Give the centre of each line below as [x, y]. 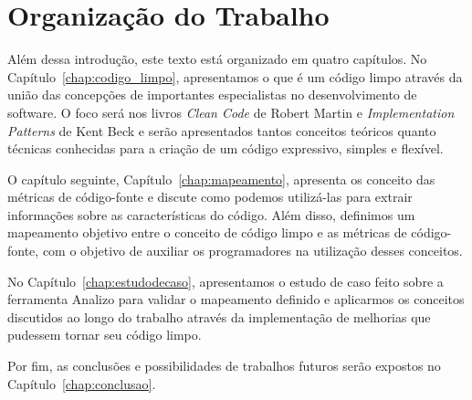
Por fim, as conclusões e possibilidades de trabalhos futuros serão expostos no [224, 366]
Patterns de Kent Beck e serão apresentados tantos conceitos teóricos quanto [222, 130]
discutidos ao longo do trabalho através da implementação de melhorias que [219, 316]
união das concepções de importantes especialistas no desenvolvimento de [212, 95]
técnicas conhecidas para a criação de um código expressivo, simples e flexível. [226, 148]
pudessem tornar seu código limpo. [105, 335]
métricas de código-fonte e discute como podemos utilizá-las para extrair [210, 197]
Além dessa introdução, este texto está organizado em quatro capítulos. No [217, 59]
